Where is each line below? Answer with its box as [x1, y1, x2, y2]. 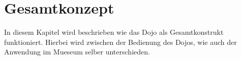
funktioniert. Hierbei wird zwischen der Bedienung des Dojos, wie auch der [4, 36, 237, 47]
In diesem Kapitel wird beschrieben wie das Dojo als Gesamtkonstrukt [4, 27, 224, 37]
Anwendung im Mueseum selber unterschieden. [4, 46, 150, 57]
